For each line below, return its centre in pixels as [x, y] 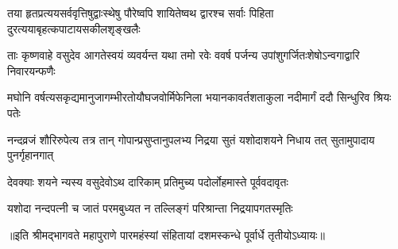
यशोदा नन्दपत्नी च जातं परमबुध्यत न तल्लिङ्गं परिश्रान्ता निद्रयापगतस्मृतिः [150, 208]
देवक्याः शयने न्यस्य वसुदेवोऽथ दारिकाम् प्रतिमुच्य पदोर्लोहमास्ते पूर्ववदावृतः [148, 181]
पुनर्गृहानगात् [31, 155]
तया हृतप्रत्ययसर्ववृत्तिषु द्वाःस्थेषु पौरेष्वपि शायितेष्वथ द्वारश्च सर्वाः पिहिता [141, 13]
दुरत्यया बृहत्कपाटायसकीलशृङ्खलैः [74, 28]
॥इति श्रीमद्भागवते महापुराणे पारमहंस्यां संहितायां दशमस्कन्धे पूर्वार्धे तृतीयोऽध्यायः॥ [166, 234]
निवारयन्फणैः [31, 70]
